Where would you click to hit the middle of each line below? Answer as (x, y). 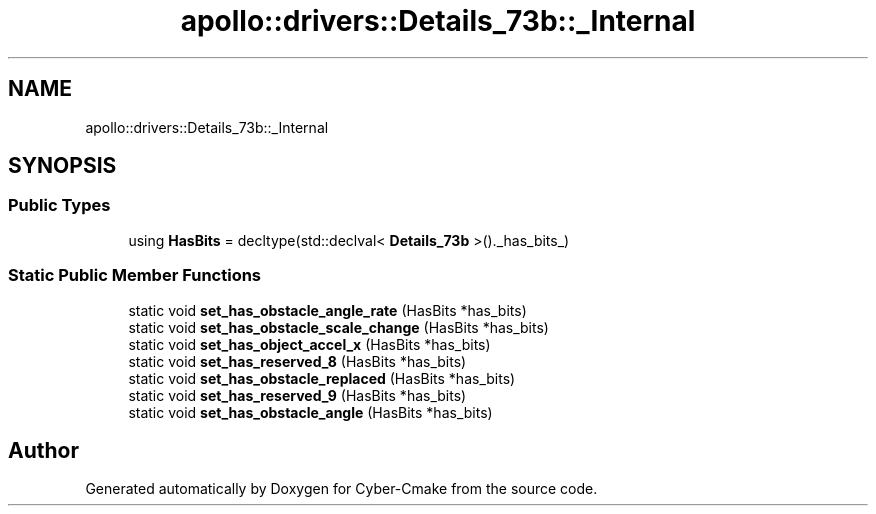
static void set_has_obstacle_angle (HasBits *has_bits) (310, 412)
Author (43, 450)
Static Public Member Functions (135, 275)
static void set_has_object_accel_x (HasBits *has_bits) (309, 344)
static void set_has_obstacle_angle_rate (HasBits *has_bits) (327, 310)
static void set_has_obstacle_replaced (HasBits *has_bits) (322, 378)
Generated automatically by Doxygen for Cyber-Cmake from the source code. (341, 489)
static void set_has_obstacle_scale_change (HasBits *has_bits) (338, 327)
